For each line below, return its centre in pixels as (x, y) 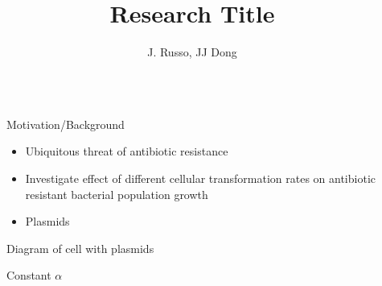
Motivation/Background (66, 124)
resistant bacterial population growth (117, 194)
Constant (29, 275)
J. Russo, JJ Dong (192, 52)
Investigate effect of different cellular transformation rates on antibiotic (200, 178)
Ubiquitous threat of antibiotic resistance (127, 151)
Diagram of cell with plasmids (80, 248)
